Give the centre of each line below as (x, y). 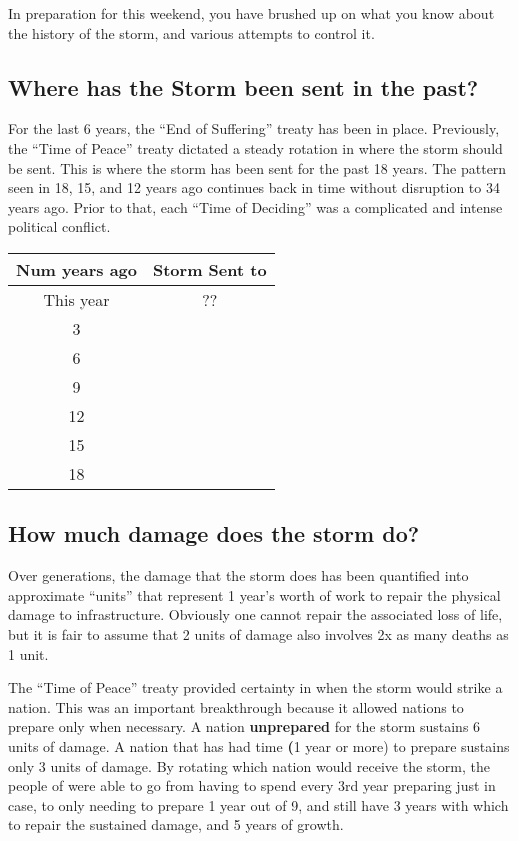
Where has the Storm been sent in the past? (243, 86)
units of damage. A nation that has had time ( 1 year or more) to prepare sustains (259, 745)
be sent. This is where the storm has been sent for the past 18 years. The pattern (257, 167)
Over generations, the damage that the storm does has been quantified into (238, 575)
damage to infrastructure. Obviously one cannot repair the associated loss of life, (255, 614)
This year (76, 299)
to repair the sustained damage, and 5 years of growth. (176, 824)
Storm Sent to (209, 269)
